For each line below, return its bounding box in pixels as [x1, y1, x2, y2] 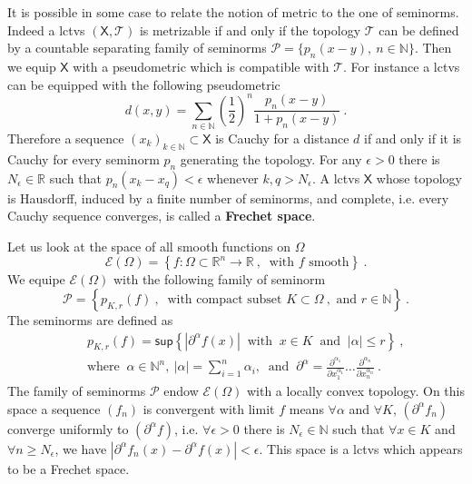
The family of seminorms [7, 381, 146, 400]
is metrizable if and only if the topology [139, 20, 361, 39]
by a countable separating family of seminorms [7, 38, 267, 57]
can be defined [379, 20, 459, 39]
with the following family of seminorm [113, 270, 326, 289]
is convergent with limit [143, 399, 275, 418]
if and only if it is [364, 129, 462, 147]
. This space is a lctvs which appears [259, 439, 463, 458]
